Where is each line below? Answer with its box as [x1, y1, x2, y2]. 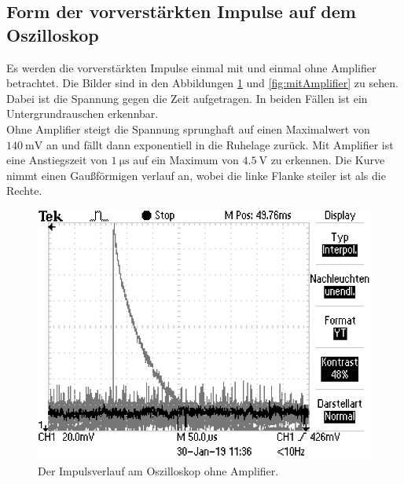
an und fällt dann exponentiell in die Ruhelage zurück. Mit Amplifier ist [46, 136, 394, 152]
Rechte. [6, 182, 42, 199]
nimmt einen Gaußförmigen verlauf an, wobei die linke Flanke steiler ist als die [6, 167, 386, 183]
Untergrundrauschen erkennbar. [6, 105, 159, 122]
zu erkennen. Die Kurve [270, 152, 385, 168]
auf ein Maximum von [133, 152, 239, 168]
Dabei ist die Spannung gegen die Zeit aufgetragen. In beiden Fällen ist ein [6, 90, 368, 106]
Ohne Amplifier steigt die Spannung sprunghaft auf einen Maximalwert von [6, 120, 370, 137]
